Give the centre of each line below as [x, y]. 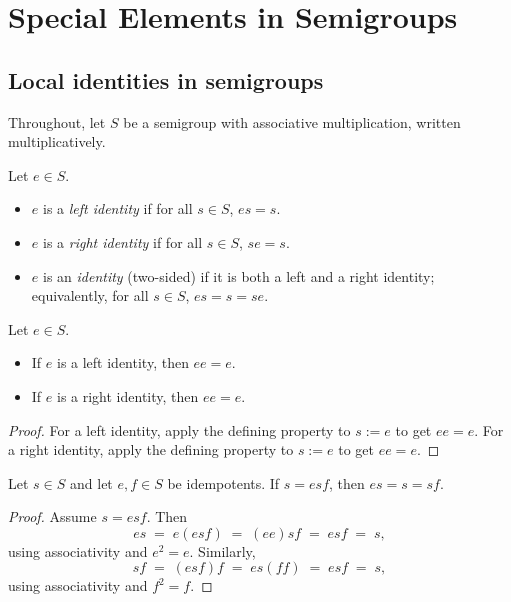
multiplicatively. [57, 141]
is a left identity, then [122, 362]
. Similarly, [222, 550]
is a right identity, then [127, 395]
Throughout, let [57, 121]
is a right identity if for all [122, 241]
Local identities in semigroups [166, 79]
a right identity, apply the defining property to [151, 449]
